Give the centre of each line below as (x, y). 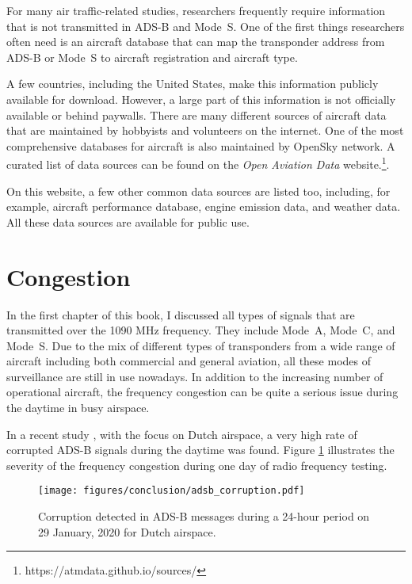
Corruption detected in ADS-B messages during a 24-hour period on (204, 516)
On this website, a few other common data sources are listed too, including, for (198, 191)
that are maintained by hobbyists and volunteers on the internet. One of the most (205, 130)
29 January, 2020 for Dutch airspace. (127, 531)
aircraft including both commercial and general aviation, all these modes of (189, 361)
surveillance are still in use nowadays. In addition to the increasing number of (195, 376)
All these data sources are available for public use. (128, 221)
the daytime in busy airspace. (78, 408)
